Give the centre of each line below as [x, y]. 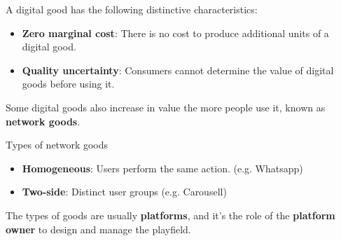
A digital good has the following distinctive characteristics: [132, 9]
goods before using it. [68, 84]
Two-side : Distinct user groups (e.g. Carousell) [124, 192]
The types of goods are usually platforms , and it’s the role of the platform [170, 215]
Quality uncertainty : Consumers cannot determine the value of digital [178, 70]
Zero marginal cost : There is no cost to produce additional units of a [175, 33]
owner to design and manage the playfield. [98, 229]
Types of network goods [57, 145]
